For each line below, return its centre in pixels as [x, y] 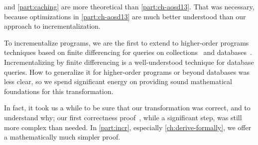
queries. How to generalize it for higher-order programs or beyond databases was [127, 72]
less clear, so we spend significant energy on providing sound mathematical [118, 81]
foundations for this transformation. [59, 91]
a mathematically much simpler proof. [62, 137]
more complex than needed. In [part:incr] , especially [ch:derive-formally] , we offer [128, 127]
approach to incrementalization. [52, 26]
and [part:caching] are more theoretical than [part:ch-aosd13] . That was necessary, [129, 6]
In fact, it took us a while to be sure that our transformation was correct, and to [127, 108]
